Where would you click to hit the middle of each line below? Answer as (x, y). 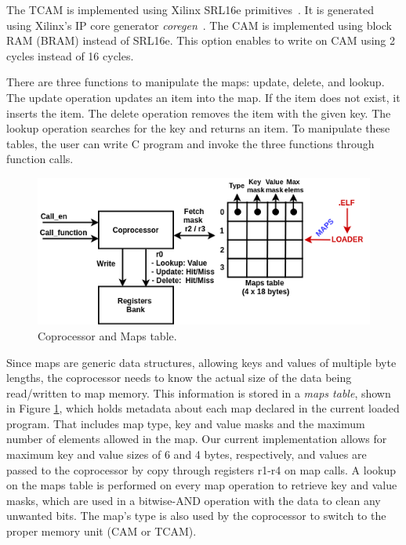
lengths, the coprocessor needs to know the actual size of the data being (179, 378)
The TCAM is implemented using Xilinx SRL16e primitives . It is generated (190, 9)
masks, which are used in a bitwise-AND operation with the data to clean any (194, 500)
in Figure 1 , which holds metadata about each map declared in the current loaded (203, 408)
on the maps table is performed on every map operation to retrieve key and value (202, 485)
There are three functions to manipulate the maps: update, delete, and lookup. (196, 82)
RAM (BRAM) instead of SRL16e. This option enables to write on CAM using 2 (201, 40)
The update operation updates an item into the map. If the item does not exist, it (203, 97)
